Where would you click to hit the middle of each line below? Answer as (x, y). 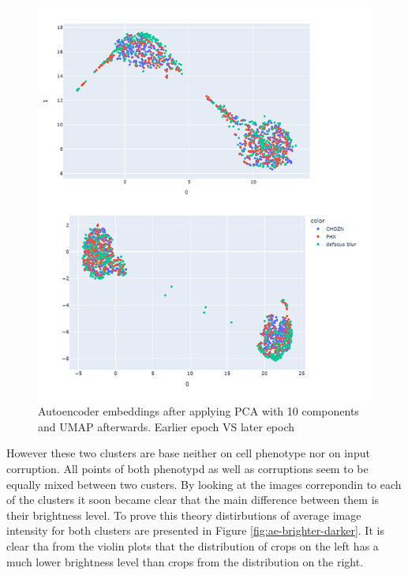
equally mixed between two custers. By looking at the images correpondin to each (204, 484)
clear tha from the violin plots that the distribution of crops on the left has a (193, 546)
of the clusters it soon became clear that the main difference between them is (193, 500)
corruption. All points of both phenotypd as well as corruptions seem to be (187, 469)
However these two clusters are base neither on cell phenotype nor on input (188, 453)
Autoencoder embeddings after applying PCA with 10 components (198, 411)
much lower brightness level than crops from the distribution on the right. (185, 561)
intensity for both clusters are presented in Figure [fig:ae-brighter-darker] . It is (195, 530)
